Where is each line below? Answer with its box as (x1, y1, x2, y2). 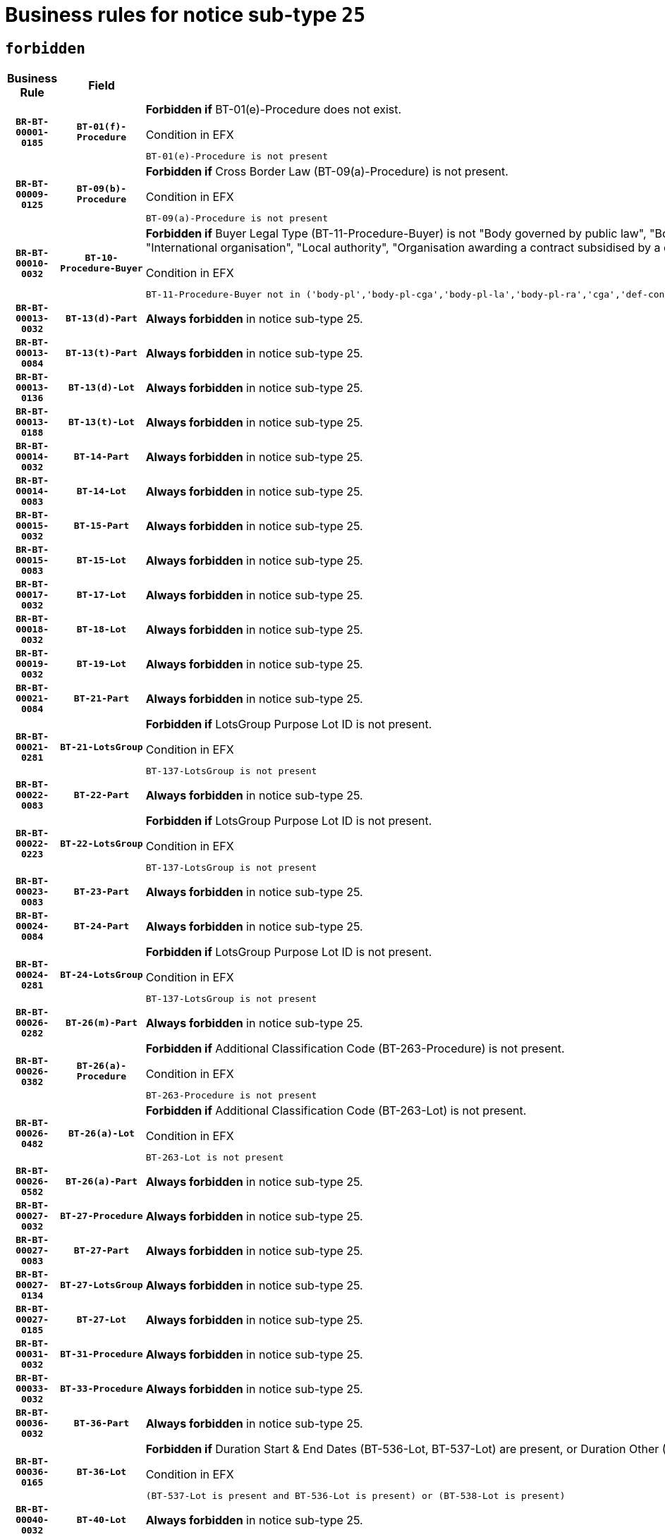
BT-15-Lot (76, 555, 127, 566)
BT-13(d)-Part (66, 313, 138, 324)
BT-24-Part (73, 921, 130, 932)
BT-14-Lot (76, 486, 127, 497)
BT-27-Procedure (60, 1211, 143, 1222)
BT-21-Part (73, 693, 130, 704)
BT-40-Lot (76, 1514, 127, 1526)
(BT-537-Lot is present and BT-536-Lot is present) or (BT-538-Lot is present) (145, 1490, 566, 1502)
